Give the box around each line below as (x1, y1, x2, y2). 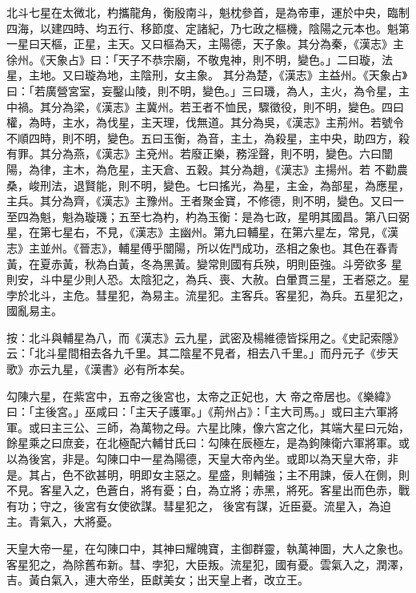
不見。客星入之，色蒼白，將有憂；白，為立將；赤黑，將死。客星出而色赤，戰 (6, 482, 410, 498)
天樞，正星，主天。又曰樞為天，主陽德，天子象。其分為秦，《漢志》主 (39, 35, 404, 52)
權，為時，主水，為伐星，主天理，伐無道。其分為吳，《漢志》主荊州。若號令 (6, 114, 404, 131)
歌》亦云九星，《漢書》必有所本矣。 (6, 361, 191, 377)
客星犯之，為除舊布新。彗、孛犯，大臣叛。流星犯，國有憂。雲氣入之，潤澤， (6, 555, 410, 572)
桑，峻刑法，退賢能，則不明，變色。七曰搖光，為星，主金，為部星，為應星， (6, 176, 410, 193)
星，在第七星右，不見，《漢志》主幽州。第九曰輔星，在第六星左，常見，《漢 (6, 224, 398, 240)
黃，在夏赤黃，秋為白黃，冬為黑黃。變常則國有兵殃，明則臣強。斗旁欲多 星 (6, 255, 402, 272)
